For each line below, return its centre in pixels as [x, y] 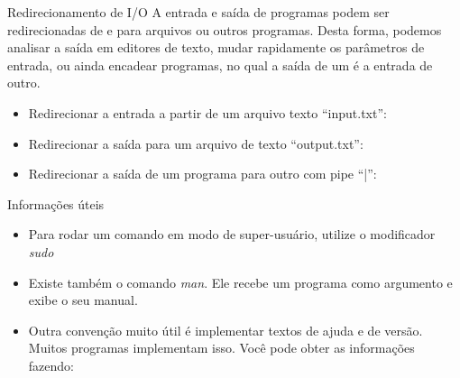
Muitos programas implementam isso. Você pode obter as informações [221, 348]
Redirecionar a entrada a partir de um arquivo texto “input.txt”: [207, 112]
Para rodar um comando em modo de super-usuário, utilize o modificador [232, 234]
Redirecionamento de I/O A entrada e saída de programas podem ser [198, 12]
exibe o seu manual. [83, 300]
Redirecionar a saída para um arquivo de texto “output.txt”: [196, 143]
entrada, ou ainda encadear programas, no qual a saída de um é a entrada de [220, 65]
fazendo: [51, 365]
